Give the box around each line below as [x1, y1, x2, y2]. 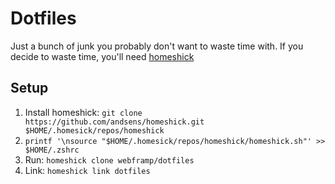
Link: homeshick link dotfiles [24, 164, 151, 176]
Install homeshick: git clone [24, 106, 143, 118]
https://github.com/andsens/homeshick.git [24, 117, 205, 127]
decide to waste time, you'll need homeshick [10, 50, 195, 62]
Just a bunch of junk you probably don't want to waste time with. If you [10, 40, 304, 52]
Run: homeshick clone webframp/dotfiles [24, 153, 195, 166]
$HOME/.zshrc [24, 145, 80, 155]
